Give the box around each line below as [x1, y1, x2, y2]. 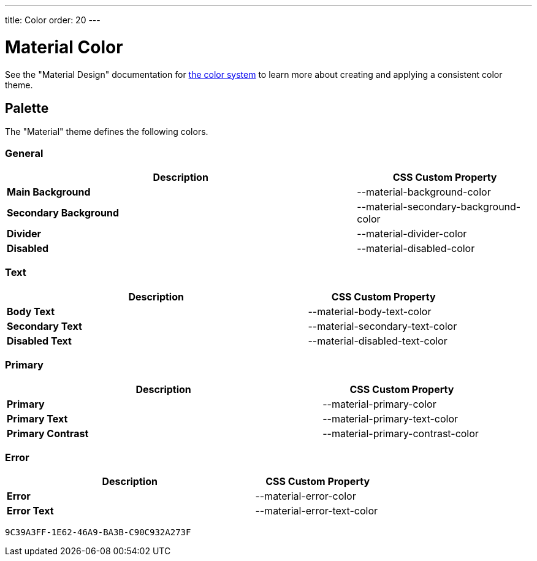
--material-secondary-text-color [308, 319, 457, 332]
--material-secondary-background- [357, 200, 521, 213]
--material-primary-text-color [322, 412, 459, 425]
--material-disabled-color [357, 242, 475, 255]
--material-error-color [255, 490, 356, 503]
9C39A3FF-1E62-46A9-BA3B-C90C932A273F [5, 527, 191, 538]
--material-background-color [357, 186, 491, 199]
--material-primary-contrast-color [322, 427, 479, 440]
